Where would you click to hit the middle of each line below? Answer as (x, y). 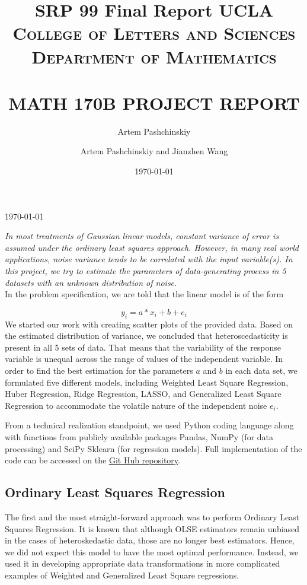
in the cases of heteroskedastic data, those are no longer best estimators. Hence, (150, 540)
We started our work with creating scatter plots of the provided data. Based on (149, 324)
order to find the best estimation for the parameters (99, 370)
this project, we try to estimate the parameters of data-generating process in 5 (145, 271)
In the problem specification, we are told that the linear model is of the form (144, 294)
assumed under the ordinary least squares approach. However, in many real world (152, 247)
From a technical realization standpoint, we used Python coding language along (149, 425)
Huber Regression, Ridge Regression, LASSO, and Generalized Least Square (143, 394)
